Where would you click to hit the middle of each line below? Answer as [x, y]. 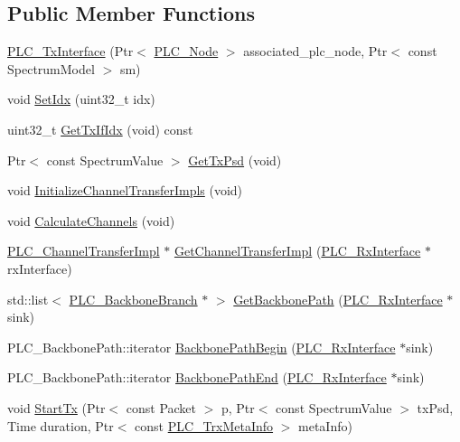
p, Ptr [238, 407]
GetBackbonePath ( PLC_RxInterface [338, 299]
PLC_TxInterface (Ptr [70, 51]
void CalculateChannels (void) [91, 220]
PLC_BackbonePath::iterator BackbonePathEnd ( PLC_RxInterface [197, 377]
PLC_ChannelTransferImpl [84, 251]
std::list [28, 299]
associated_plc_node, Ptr [315, 51]
